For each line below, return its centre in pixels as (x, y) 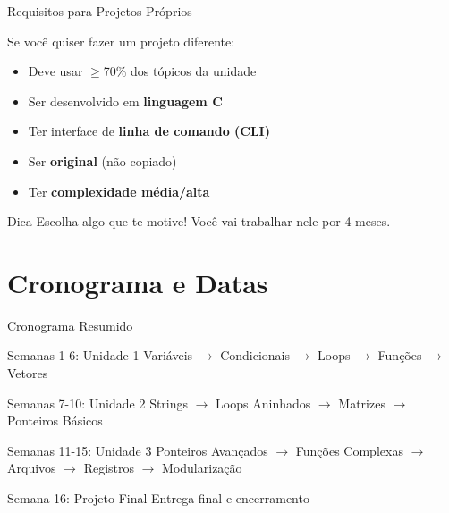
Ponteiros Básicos (55, 420)
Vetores (28, 373)
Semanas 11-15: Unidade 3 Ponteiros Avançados (138, 450)
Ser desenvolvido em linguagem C (125, 101)
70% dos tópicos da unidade (180, 71)
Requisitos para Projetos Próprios (100, 11)
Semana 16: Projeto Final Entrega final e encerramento (158, 498)
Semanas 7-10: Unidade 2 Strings (98, 403)
